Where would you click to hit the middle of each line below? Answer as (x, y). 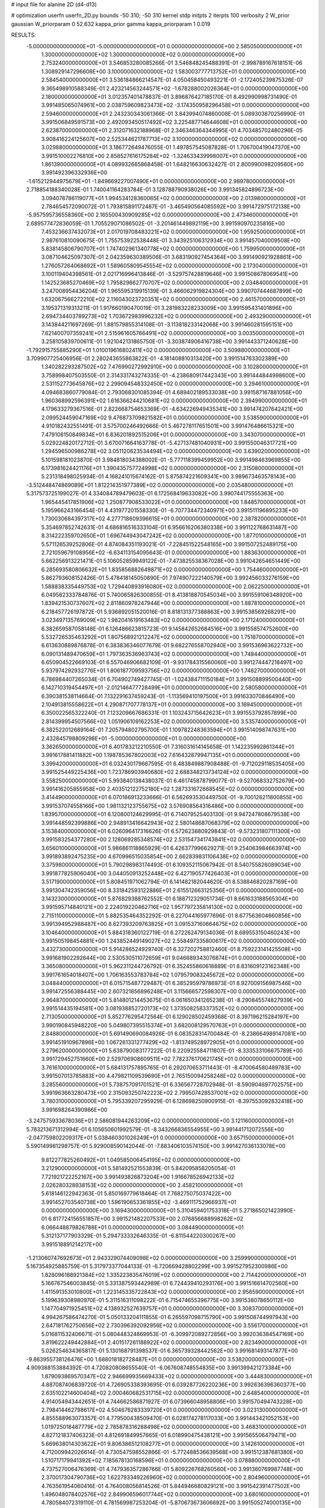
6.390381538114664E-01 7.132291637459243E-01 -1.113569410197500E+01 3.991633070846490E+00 (168, 696)
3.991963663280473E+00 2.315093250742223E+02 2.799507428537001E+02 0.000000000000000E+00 (175, 1093)
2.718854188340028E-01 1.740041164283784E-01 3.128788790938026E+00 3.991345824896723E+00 (155, 189)
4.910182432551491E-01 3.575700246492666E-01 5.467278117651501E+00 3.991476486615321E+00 (168, 426)
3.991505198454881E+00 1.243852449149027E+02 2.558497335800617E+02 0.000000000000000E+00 (174, 940)
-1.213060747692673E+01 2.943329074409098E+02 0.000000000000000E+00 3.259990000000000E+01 (161, 1258)
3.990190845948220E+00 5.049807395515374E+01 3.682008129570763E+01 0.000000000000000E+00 (174, 1025)
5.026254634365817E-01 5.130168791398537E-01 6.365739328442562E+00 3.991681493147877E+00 (169, 1351)
